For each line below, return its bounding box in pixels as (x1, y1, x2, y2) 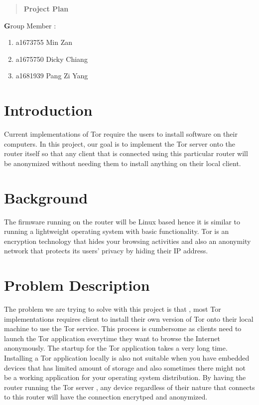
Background (4, 187, 88, 207)
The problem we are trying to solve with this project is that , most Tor (4, 304, 221, 314)
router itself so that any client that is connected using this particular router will (4, 148, 248, 159)
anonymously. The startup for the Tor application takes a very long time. (4, 343, 228, 353)
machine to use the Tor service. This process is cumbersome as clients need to (4, 323, 242, 334)
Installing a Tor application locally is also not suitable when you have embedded (4, 353, 250, 363)
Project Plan (23, 3, 69, 13)
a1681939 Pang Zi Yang (15, 70, 88, 81)
